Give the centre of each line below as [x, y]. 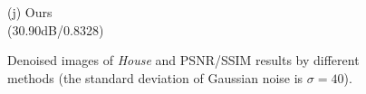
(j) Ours [30, 12]
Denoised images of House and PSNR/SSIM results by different [183, 60]
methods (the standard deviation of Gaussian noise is [155, 77]
